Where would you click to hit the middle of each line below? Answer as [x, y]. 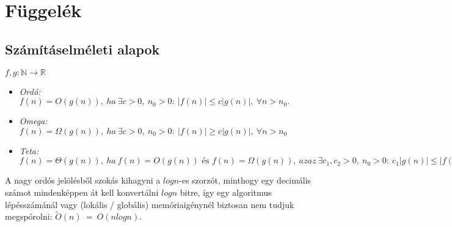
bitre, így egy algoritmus [226, 192]
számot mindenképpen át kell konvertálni [82, 192]
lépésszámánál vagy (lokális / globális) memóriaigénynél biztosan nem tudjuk [150, 204]
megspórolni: [29, 216]
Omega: [33, 121]
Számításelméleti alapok [82, 49]
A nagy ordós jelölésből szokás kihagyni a [83, 180]
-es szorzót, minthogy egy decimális [245, 180]
